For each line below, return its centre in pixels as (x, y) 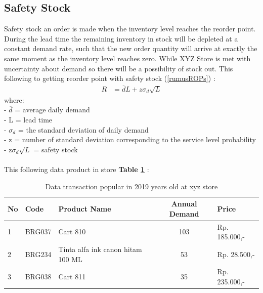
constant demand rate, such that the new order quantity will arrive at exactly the (131, 48)
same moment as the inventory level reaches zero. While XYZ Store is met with (127, 58)
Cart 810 (72, 232)
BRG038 (38, 277)
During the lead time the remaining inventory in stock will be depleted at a (121, 38)
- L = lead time (28, 119)
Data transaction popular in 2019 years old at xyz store (131, 186)
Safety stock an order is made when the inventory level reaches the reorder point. (130, 29)
